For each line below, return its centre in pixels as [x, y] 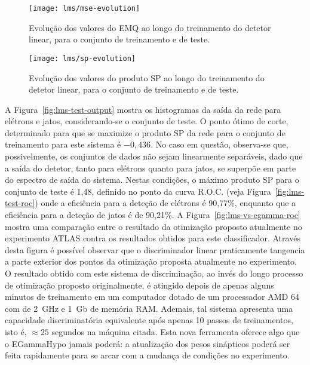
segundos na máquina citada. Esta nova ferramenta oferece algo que [176, 331]
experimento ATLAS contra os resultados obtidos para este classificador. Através [153, 238]
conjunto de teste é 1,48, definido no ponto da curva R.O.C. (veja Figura [138, 191]
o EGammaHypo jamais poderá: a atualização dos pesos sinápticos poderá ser [148, 343]
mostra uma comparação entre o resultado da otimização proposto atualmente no [154, 226]
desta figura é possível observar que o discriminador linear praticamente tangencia [155, 249]
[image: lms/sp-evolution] [82, 58]
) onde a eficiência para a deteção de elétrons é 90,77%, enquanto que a [165, 203]
